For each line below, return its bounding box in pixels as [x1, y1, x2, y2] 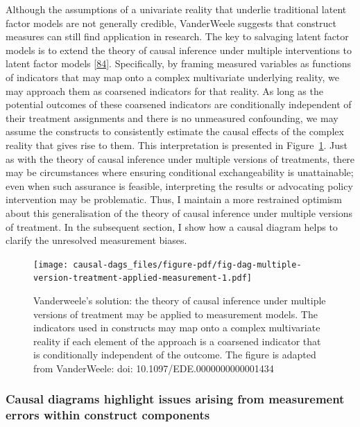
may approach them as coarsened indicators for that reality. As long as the [6, 83, 323, 98]
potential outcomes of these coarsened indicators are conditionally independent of [6, 97, 352, 112]
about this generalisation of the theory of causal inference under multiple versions [6, 205, 352, 220]
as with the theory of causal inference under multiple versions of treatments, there [6, 151, 355, 166]
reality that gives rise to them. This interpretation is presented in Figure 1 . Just [6, 137, 348, 152]
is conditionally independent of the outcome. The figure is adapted [33, 347, 316, 362]
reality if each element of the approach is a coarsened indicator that [33, 333, 321, 348]
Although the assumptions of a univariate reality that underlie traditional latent [6, 2, 347, 16]
